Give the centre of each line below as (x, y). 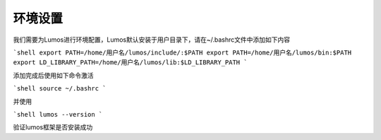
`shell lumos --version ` (58, 114)
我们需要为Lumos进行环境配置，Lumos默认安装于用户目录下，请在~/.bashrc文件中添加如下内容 (152, 40)
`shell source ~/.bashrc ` (60, 89)
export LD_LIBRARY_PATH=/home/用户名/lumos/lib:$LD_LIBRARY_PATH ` (130, 63)
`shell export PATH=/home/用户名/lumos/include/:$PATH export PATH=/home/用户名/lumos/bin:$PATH (182, 52)
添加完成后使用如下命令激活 (53, 75)
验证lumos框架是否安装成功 (53, 127)
